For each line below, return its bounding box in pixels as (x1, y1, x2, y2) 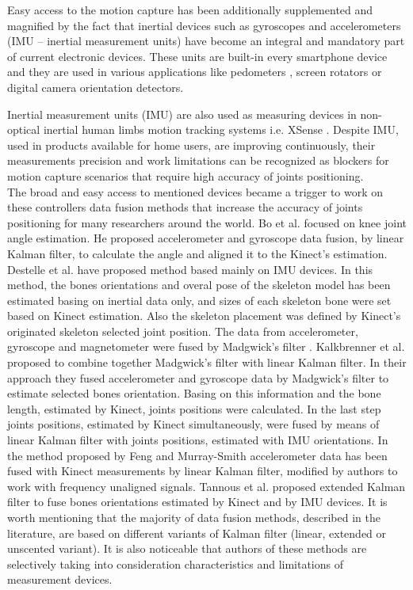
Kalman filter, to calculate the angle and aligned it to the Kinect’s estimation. (7, 245, 388, 261)
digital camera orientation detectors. (7, 78, 184, 95)
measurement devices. (7, 571, 113, 588)
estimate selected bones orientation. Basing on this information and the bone (7, 385, 381, 402)
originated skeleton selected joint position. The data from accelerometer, (7, 322, 358, 339)
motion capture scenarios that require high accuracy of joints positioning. (7, 167, 364, 184)
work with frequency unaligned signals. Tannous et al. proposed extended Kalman (7, 478, 406, 494)
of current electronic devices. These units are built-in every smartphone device (7, 48, 388, 64)
